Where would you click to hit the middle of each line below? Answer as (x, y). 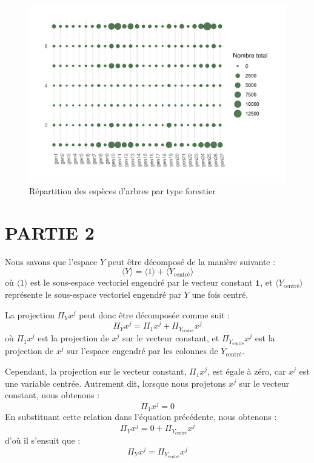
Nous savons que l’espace (51, 261)
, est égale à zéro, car (247, 371)
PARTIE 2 (50, 232)
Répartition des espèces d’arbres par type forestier (122, 191)
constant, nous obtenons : (52, 395)
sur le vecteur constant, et (171, 338)
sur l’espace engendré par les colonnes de (142, 351)
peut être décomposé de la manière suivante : (192, 261)
